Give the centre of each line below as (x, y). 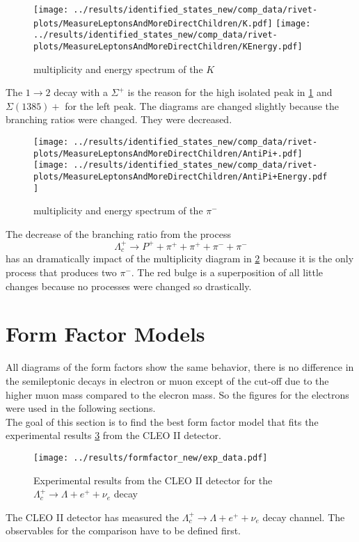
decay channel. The (304, 517)
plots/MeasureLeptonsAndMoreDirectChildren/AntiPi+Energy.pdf (181, 176)
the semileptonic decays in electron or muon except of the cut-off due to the (167, 380)
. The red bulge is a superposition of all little (227, 272)
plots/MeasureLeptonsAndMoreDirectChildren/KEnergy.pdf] (168, 46)
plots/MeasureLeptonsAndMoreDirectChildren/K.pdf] (153, 23)
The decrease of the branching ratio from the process (118, 233)
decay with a (81, 92)
